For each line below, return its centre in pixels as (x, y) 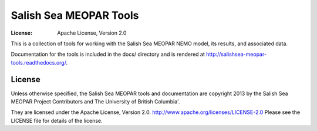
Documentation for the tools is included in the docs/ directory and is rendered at (108, 54)
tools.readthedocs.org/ (38, 62)
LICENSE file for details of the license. (57, 120)
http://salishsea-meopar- (236, 54)
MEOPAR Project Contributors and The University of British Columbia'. (95, 102)
